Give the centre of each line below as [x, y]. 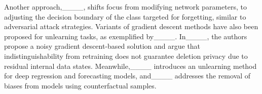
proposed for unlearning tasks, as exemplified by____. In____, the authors [126, 36]
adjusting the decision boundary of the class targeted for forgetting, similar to [125, 16]
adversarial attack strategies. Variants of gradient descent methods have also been [131, 26]
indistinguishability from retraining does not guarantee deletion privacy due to [126, 56]
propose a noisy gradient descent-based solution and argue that [102, 46]
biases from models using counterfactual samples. [80, 85]
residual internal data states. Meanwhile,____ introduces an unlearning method [130, 66]
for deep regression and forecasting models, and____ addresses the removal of [127, 76]
